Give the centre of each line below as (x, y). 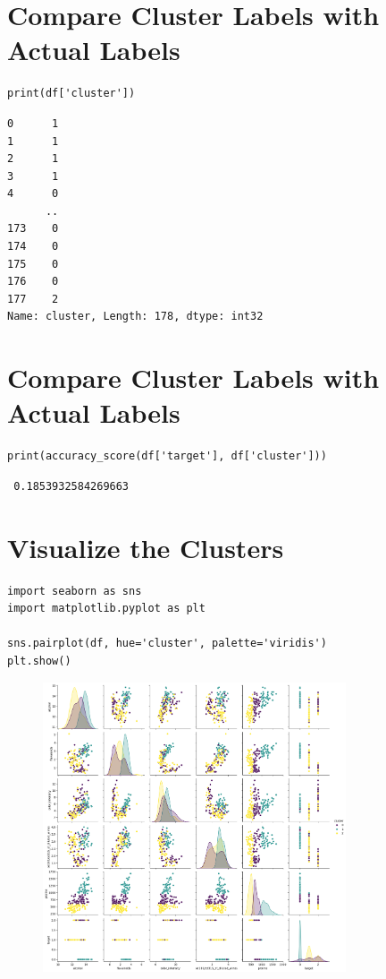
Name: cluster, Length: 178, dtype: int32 (135, 317)
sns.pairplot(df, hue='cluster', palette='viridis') (167, 644)
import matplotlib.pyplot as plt (106, 609)
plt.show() (39, 661)
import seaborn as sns (75, 591)
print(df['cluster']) (71, 94)
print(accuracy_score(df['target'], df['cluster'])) (167, 456)
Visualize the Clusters (146, 547)
